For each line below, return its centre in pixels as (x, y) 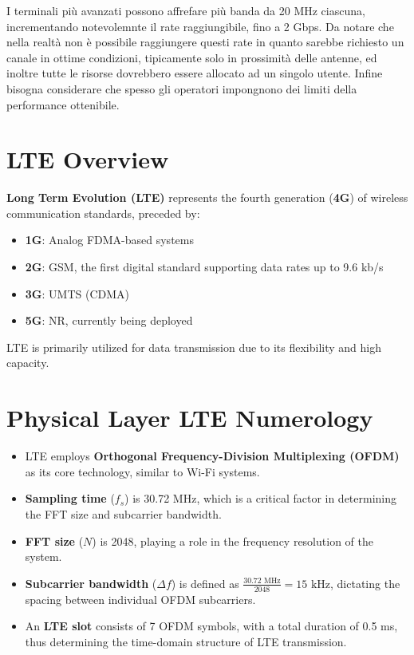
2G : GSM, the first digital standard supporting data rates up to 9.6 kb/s (204, 267)
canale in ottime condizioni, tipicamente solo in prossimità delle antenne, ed (192, 57)
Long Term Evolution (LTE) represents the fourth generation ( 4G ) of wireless (207, 197)
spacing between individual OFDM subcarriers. (140, 599)
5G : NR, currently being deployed (109, 320)
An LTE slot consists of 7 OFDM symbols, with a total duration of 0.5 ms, (211, 626)
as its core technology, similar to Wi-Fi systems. (142, 471)
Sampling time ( (70, 498)
